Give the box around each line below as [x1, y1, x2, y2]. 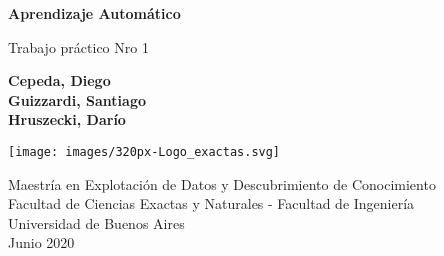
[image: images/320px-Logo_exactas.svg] [8, 144, 281, 159]
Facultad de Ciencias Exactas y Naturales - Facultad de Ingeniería [8, 193, 415, 214]
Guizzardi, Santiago [8, 89, 146, 110]
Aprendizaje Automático [8, 3, 181, 23]
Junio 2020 [8, 232, 75, 253]
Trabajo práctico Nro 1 [8, 36, 149, 57]
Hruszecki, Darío [8, 109, 126, 130]
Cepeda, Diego [8, 70, 111, 91]
